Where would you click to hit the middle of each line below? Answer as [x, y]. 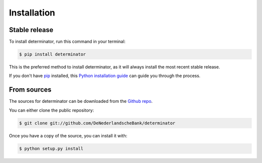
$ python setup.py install [51, 148]
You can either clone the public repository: [51, 110]
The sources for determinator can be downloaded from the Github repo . [81, 101]
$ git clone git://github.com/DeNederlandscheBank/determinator [97, 123]
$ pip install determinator [52, 54]
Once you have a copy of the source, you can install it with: [68, 135]
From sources [30, 90]
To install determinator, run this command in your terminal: [67, 42]
